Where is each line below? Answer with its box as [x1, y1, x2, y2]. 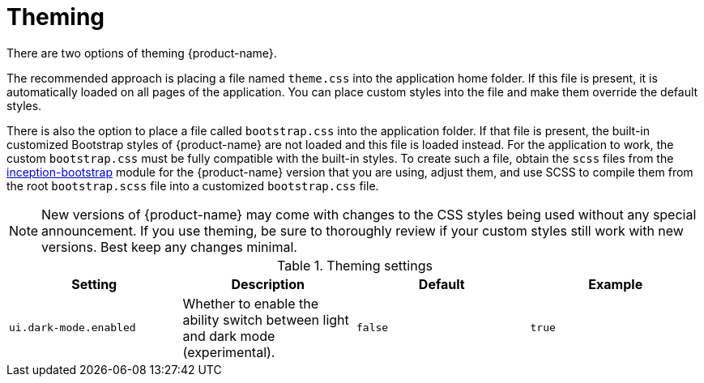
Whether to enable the [182, 295, 319, 312]
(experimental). [182, 343, 275, 360]
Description [231, 275, 305, 292]
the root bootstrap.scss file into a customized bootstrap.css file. [6, 178, 379, 193]
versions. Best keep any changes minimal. [41, 238, 297, 255]
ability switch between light [182, 311, 349, 328]
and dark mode [182, 327, 275, 344]
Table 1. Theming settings [277, 257, 433, 274]
